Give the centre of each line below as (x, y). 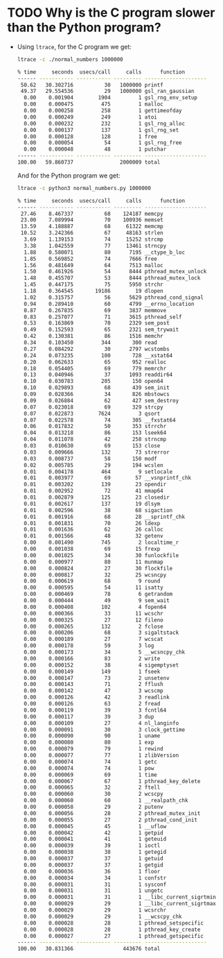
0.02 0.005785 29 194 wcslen (94, 465)
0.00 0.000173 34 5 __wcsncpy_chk (105, 652)
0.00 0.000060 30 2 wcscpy (94, 794)
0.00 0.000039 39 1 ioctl (92, 846)
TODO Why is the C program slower (111, 13)
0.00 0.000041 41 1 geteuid (95, 839)
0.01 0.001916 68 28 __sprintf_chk (105, 517)
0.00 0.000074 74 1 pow (89, 768)
